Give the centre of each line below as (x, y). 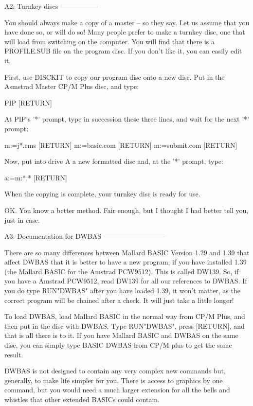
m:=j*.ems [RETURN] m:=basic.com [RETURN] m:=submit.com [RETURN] (121, 145)
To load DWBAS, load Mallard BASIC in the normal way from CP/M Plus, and (125, 316)
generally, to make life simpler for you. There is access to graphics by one (114, 380)
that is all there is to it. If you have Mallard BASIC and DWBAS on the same (121, 335)
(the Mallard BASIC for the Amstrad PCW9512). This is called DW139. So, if (122, 271)
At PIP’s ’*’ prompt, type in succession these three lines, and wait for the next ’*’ (127, 119)
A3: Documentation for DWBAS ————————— (85, 236)
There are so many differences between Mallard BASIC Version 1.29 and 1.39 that (127, 252)
